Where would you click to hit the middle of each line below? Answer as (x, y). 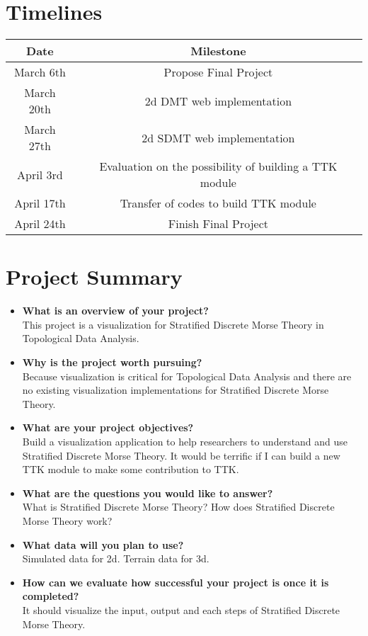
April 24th (40, 224)
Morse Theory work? (67, 520)
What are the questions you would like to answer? (148, 493)
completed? (51, 596)
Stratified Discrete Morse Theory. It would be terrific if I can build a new (181, 455)
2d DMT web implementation (218, 101)
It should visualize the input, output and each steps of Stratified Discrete (181, 609)
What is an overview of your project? (115, 311)
